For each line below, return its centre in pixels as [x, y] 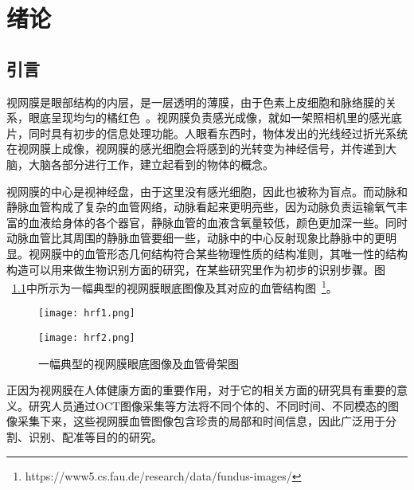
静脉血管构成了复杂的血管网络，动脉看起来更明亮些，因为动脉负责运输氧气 [201, 207]
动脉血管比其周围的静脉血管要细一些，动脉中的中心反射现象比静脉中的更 [196, 238]
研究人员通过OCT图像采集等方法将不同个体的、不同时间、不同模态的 [208, 405]
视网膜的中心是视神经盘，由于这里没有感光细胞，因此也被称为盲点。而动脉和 [207, 191]
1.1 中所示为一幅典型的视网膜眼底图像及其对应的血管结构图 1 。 [175, 286]
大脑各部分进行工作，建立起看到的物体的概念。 [151, 164]
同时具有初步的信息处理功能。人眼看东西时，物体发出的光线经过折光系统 [218, 133]
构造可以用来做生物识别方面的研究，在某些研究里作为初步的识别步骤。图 [196, 269]
